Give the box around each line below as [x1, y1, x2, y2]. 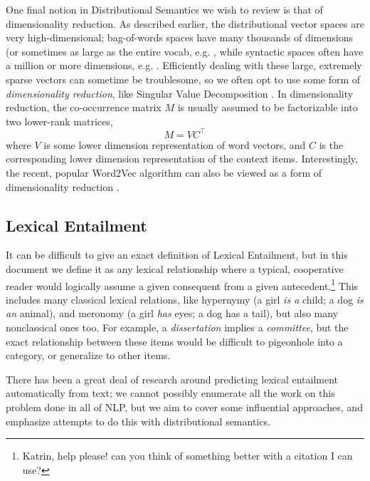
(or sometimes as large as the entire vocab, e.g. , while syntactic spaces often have [6, 43, 364, 58]
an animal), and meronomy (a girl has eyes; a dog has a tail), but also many [6, 306, 339, 321]
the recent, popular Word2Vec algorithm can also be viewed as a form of [6, 165, 322, 180]
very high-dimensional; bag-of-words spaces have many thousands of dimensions [6, 30, 353, 45]
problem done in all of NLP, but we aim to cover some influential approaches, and [6, 400, 363, 415]
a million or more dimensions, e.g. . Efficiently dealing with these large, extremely [6, 58, 362, 73]
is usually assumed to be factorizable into [177, 100, 358, 115]
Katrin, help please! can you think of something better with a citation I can [22, 448, 353, 463]
